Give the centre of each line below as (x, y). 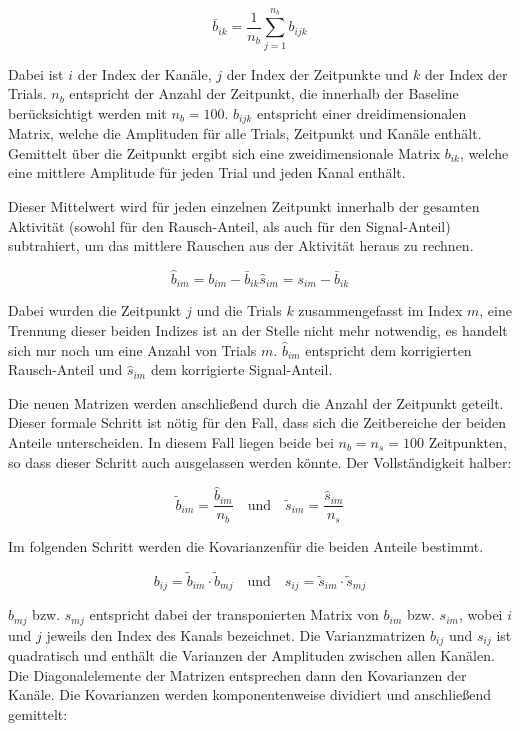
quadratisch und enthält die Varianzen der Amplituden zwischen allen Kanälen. (251, 655)
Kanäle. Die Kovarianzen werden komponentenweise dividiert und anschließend (250, 694)
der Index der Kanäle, (144, 73)
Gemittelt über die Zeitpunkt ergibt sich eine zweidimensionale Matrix (224, 152)
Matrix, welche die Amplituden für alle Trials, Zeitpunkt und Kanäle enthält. (245, 133)
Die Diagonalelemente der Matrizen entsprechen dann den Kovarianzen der (237, 674)
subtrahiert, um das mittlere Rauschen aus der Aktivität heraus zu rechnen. (241, 245)
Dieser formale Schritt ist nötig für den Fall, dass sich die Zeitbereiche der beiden (257, 422)
